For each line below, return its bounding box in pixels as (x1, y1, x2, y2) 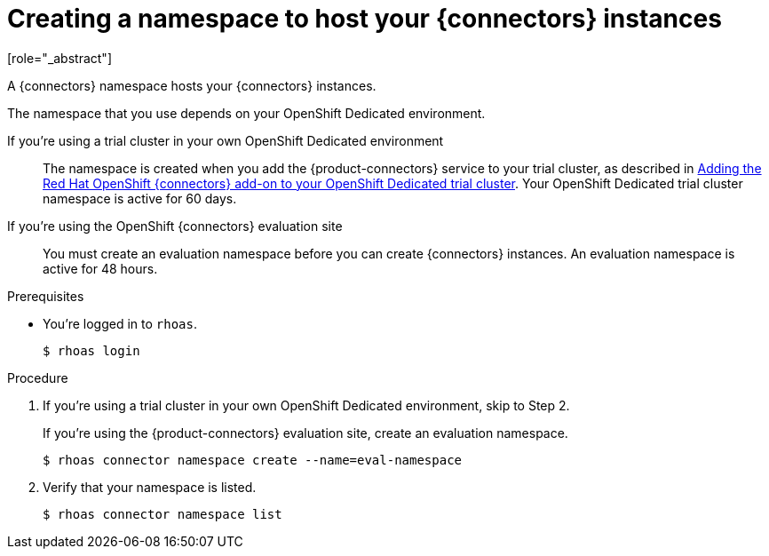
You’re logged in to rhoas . (43, 315, 198, 331)
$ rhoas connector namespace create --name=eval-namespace (43, 452, 463, 467)
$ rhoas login (43, 343, 140, 358)
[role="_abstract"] (7, 50, 113, 66)
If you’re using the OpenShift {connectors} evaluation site (7, 218, 343, 234)
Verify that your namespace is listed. (43, 479, 257, 495)
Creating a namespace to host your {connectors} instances (7, 4, 722, 34)
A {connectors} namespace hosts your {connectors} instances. (7, 77, 377, 93)
